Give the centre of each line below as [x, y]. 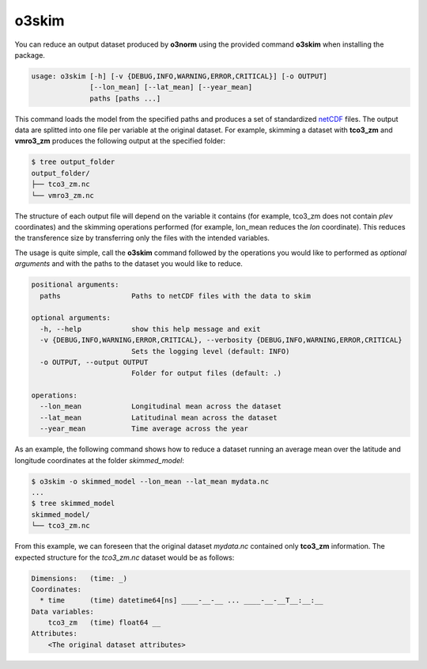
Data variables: [63, 611]
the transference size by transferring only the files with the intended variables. [142, 238]
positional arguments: [75, 285]
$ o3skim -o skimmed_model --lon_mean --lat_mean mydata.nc [150, 481]
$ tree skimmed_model [73, 504]
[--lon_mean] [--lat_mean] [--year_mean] [171, 87]
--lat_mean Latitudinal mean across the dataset [159, 417]
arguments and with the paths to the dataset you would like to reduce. [128, 264]
